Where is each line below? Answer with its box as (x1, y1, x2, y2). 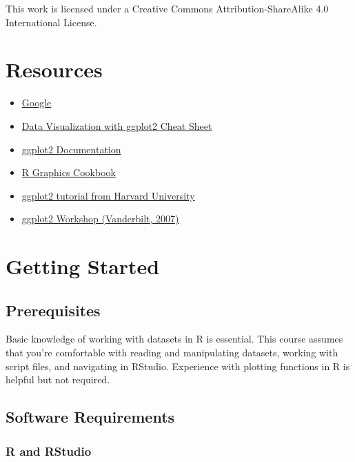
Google (21, 95, 52, 110)
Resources (6, 55, 103, 84)
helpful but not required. (6, 372, 110, 387)
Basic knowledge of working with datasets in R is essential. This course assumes (6, 331, 343, 346)
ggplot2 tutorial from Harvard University (21, 188, 195, 202)
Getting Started (6, 252, 160, 280)
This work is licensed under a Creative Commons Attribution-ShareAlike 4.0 (6, 1, 329, 15)
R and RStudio (6, 442, 92, 459)
